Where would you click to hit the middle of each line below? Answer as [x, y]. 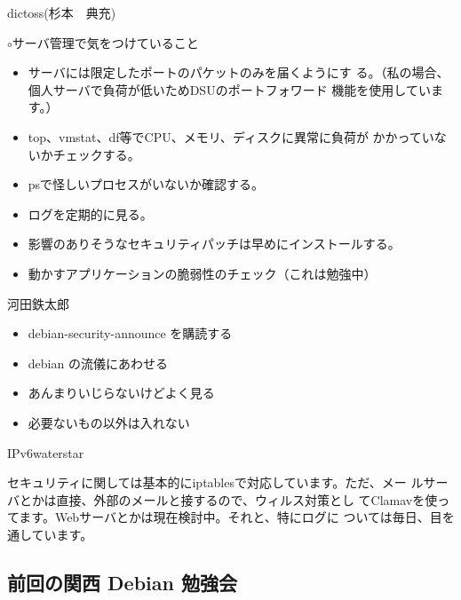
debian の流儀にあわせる [98, 363]
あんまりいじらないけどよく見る [121, 393]
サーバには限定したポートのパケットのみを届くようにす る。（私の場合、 [238, 72]
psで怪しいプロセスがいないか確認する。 [146, 184]
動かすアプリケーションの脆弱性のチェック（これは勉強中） [202, 273]
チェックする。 [96, 154]
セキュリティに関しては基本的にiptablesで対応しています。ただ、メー [207, 482]
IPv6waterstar [46, 452]
